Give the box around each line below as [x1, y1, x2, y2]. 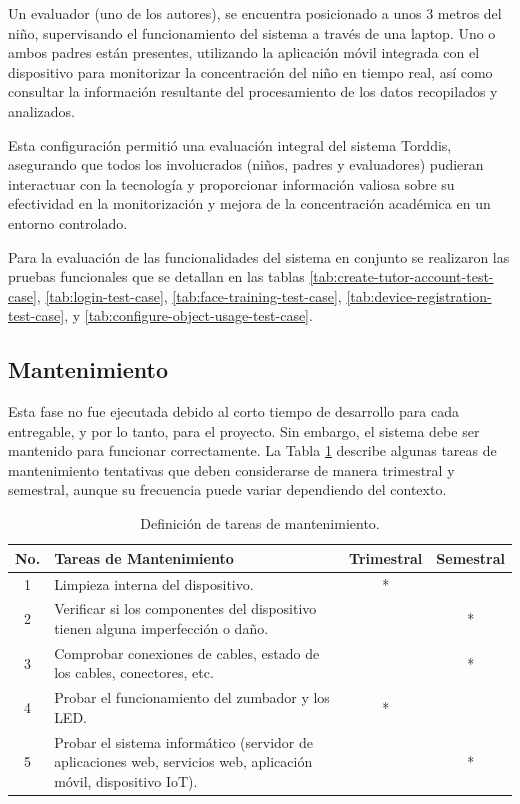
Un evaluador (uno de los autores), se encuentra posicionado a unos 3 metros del [8, 3, 502, 23]
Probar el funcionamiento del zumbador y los [54, 687, 330, 708]
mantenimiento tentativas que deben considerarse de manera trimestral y [8, 459, 455, 480]
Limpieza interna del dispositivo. [54, 573, 254, 594]
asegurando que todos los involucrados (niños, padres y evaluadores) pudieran [8, 154, 484, 175]
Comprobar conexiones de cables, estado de [54, 642, 320, 663]
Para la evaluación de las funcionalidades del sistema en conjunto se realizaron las [8, 246, 510, 267]
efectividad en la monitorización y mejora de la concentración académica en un [8, 193, 491, 214]
